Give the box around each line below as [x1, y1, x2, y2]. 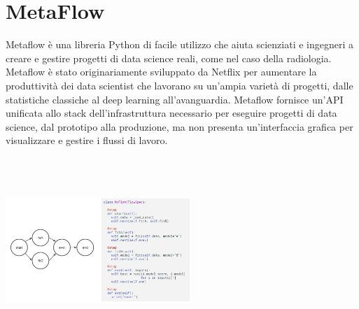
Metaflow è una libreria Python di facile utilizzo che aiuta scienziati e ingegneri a [6, 37, 353, 52]
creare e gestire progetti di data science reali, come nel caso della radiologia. [6, 50, 332, 65]
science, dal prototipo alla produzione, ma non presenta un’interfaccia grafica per [6, 119, 353, 134]
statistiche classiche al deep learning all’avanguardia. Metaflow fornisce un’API [6, 92, 344, 106]
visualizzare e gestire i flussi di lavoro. [6, 133, 168, 148]
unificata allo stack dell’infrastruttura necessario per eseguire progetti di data [6, 106, 337, 120]
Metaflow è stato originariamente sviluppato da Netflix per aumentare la [6, 64, 317, 79]
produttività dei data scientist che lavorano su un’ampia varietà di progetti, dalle [6, 78, 353, 92]
